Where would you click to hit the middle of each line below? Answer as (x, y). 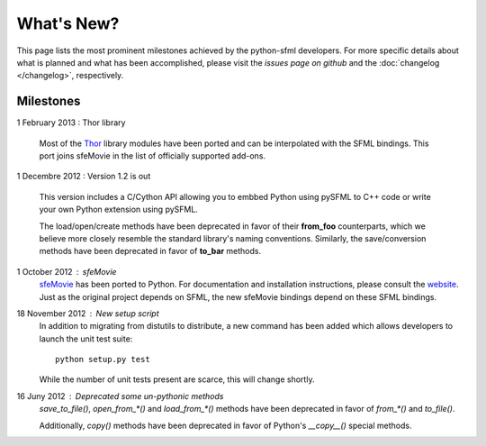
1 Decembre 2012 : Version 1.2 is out (84, 177)
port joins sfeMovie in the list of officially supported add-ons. (152, 156)
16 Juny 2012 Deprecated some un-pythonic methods (120, 396)
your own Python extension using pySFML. (118, 209)
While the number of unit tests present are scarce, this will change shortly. (177, 379)
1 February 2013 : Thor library (71, 123)
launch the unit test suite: (86, 339)
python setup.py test (103, 360)
